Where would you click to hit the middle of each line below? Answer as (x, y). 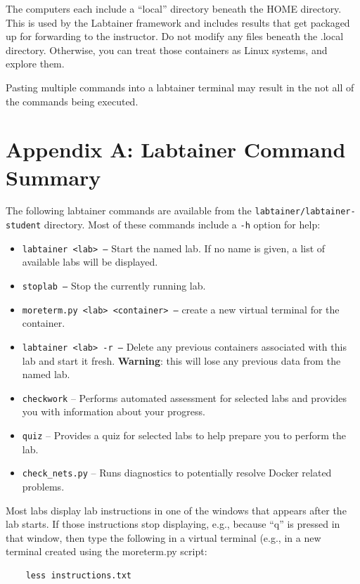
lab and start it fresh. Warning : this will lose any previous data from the (181, 360)
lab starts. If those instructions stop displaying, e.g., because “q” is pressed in (173, 524)
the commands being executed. (72, 101)
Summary (53, 177)
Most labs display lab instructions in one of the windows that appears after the (176, 510)
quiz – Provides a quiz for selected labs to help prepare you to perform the (184, 435)
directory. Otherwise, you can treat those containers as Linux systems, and (167, 50)
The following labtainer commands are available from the (129, 210)
